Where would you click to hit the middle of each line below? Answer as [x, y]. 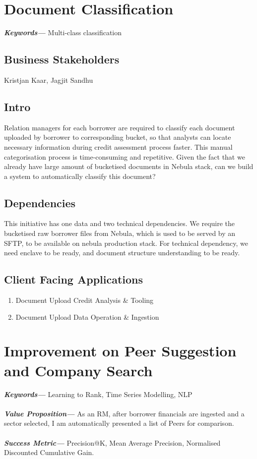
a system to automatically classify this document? [80, 176]
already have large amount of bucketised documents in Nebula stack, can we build [129, 166]
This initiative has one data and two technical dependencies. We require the [120, 223]
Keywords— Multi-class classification [63, 32]
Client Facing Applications [74, 279]
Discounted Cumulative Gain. [49, 452]
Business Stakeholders [62, 59]
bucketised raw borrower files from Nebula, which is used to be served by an [120, 233]
